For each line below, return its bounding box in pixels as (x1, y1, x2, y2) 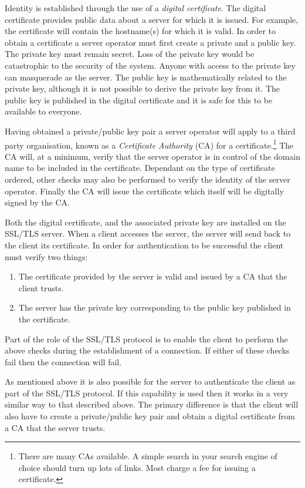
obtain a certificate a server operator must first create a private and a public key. (5, 36, 296, 48)
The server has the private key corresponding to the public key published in (18, 301, 291, 314)
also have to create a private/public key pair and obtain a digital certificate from (5, 410, 295, 422)
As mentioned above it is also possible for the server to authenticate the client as (5, 375, 296, 388)
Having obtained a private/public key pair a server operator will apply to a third (5, 124, 296, 137)
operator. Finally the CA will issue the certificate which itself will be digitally (5, 184, 284, 197)
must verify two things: (5, 250, 88, 262)
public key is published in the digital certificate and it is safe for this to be (5, 93, 273, 106)
